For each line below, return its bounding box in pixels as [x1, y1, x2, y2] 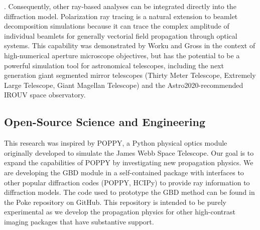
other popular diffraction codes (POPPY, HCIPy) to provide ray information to [4, 177, 250, 187]
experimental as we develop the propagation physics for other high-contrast [4, 206, 235, 217]
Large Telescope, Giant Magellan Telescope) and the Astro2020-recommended [4, 79, 243, 90]
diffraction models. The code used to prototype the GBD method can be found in [4, 187, 255, 197]
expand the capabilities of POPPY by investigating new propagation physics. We [4, 157, 253, 168]
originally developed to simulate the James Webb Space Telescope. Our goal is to [4, 147, 254, 158]
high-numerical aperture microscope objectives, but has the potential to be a [4, 50, 240, 60]
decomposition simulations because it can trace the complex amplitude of [4, 21, 229, 31]
